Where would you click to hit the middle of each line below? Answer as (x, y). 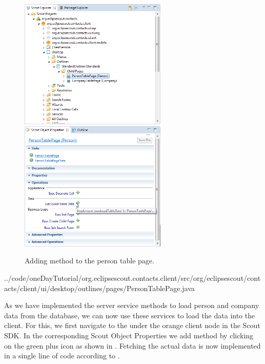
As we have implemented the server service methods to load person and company (132, 305)
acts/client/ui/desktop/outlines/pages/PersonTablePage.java (99, 288)
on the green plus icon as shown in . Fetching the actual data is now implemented (132, 345)
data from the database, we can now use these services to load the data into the (130, 315)
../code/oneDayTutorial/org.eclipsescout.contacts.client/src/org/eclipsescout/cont (132, 278)
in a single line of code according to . (62, 356)
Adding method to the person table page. (89, 261)
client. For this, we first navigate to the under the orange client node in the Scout (132, 325)
